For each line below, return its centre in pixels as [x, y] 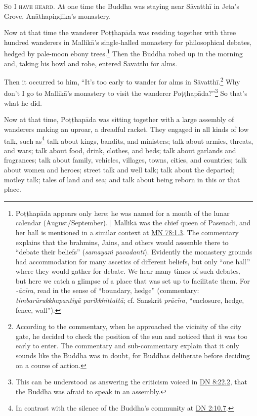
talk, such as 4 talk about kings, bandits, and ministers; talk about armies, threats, [129, 140]
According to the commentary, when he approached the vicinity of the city [128, 326]
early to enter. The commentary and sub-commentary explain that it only [127, 346]
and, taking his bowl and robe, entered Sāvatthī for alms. [91, 63]
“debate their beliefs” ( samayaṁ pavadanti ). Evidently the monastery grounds [134, 252]
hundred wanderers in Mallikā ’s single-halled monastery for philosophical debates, [128, 42]
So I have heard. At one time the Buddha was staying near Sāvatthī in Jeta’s [122, 6]
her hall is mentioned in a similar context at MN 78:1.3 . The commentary [127, 232]
